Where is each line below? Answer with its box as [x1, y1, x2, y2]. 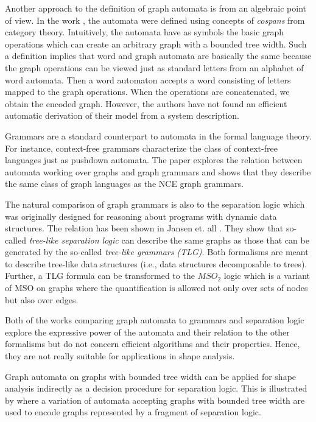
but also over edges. [5, 293, 79, 306]
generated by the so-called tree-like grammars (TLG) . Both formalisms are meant [5, 245, 309, 258]
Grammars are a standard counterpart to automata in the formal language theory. [5, 129, 312, 142]
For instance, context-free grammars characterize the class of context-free [5, 141, 278, 154]
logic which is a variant [223, 269, 311, 282]
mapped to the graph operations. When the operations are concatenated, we [5, 85, 290, 98]
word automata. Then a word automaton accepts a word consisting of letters [5, 73, 291, 86]
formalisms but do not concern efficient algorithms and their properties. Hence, [5, 337, 300, 350]
